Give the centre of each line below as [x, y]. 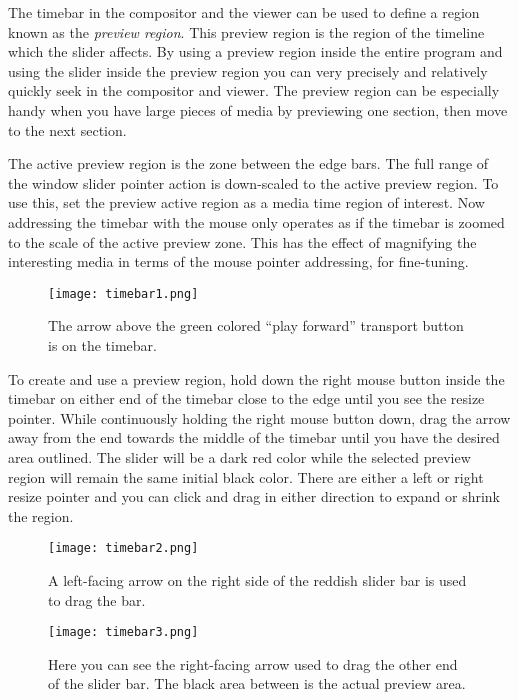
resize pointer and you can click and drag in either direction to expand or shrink [254, 496]
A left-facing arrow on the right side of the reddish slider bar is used [257, 579]
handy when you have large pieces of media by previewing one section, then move [258, 109]
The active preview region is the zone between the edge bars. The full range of [248, 163]
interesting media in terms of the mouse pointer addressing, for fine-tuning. [238, 261]
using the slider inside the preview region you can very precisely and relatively [248, 70]
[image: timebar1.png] [123, 293]
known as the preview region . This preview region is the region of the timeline [246, 31]
